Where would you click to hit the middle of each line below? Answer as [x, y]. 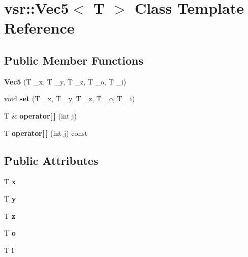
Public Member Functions [74, 60]
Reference [39, 28]
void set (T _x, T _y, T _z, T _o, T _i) [70, 98]
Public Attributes [51, 160]
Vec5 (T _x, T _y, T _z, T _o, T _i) [65, 81]
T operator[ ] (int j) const [46, 133]
